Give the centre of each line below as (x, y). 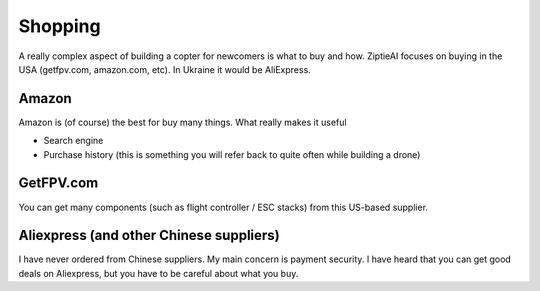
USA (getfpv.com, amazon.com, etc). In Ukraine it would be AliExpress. (165, 69)
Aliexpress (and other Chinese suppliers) (149, 235)
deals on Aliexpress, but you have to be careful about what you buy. (158, 273)
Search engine (73, 141)
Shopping (59, 26)
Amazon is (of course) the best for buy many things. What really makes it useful (182, 122)
